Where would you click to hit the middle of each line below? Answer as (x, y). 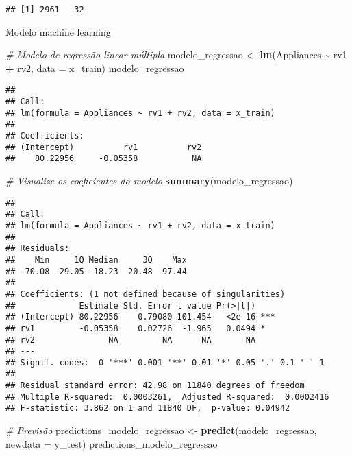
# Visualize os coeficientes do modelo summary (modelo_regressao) (149, 181)
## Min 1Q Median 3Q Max (96, 260)
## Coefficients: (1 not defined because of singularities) (146, 294)
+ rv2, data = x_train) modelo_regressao (95, 68)
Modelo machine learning (58, 31)
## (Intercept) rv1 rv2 (104, 147)
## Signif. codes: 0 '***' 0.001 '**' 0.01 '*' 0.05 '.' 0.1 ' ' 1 (165, 362)
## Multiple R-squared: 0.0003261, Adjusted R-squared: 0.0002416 (167, 397)
